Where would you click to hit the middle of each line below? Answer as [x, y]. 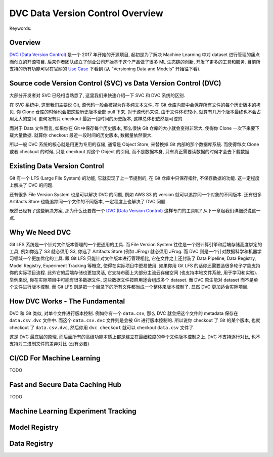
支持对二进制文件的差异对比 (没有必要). [50, 344]
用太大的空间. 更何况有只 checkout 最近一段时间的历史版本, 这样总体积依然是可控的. [97, 119]
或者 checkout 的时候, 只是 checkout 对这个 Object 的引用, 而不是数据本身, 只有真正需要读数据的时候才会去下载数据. [130, 151]
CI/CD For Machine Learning [55, 358]
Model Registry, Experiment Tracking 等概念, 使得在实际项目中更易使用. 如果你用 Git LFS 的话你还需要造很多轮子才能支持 [135, 265]
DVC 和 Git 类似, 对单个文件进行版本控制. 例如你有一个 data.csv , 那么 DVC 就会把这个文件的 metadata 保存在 [124, 313]
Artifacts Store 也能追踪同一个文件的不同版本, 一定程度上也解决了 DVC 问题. [88, 201]
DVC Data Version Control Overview [86, 13]
